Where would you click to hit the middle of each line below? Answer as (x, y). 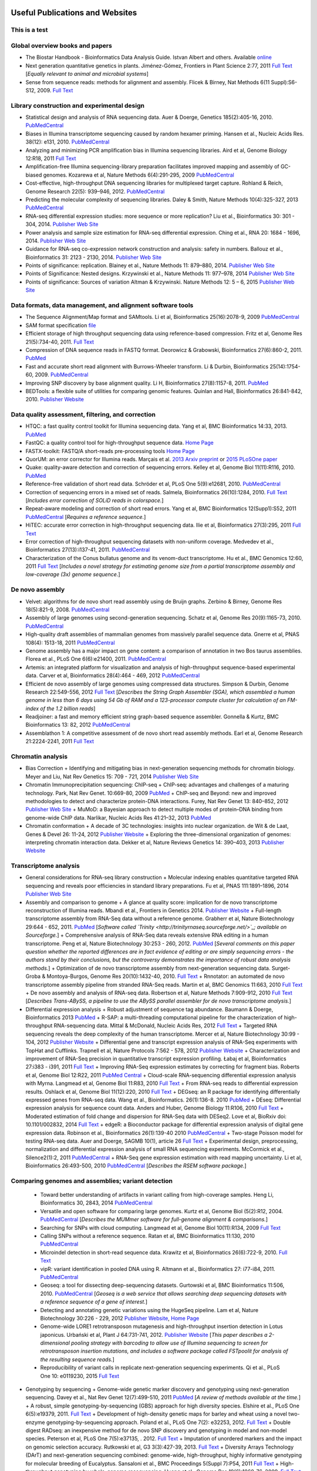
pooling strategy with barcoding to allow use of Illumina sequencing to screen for (169, 1343)
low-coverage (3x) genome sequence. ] (73, 574)
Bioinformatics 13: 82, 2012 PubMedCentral (78, 725)
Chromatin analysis (39, 756)
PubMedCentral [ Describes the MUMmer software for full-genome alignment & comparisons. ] (154, 1219)
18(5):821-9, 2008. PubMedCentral (68, 610)
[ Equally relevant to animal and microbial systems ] (87, 74)
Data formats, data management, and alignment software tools (102, 305)
